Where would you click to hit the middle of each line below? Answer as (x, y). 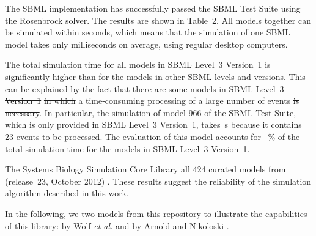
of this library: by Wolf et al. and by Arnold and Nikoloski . (117, 225)
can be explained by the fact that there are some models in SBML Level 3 (145, 88)
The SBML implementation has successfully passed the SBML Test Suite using (153, 8)
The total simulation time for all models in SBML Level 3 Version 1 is (138, 65)
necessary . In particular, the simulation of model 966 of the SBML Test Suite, (151, 112)
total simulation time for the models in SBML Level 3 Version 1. (127, 148)
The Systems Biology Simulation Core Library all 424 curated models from (145, 169)
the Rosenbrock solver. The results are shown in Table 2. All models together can (158, 20)
